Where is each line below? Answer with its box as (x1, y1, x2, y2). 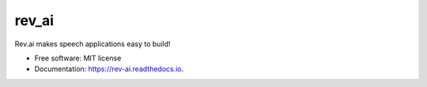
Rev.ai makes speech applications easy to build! (14, 39, 171, 49)
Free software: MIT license (34, 53, 122, 63)
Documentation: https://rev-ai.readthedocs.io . (34, 64, 184, 74)
